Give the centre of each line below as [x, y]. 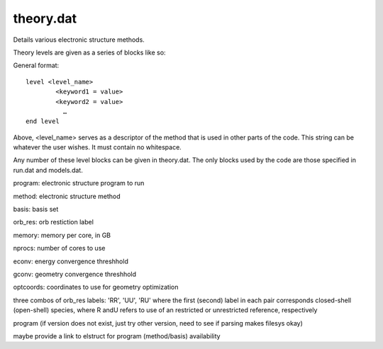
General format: [36, 65]
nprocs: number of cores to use [59, 248]
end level [43, 121]
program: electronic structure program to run [79, 183]
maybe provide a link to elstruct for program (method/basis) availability [117, 336]
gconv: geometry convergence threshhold [75, 274]
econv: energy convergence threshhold [71, 261]
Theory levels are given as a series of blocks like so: [89, 52]
